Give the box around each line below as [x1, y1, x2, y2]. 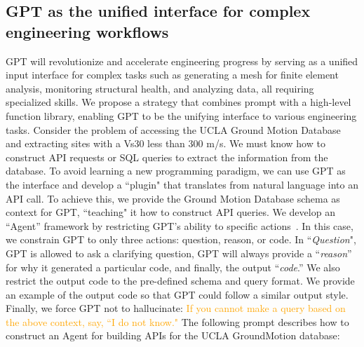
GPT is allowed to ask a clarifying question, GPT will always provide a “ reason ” [6, 245, 352, 260]
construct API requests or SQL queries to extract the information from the [6, 149, 328, 164]
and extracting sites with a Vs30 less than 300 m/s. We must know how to [6, 136, 325, 151]
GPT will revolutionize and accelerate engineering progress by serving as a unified [6, 53, 358, 68]
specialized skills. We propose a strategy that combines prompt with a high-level [6, 95, 351, 109]
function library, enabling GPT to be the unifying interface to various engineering [6, 108, 357, 123]
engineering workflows [6, 20, 169, 42]
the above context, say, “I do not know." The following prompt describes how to [6, 314, 349, 329]
